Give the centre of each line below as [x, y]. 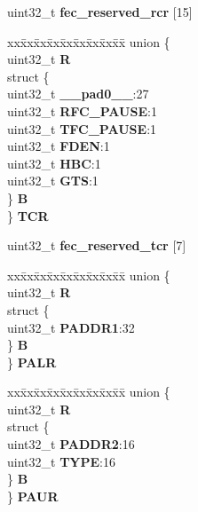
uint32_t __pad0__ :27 [78, 94]
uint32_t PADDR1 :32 [71, 327]
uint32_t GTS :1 [53, 181]
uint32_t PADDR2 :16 [71, 444]
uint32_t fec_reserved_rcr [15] [100, 12]
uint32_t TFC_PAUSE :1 [82, 128]
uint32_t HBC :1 [54, 163]
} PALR [32, 362]
